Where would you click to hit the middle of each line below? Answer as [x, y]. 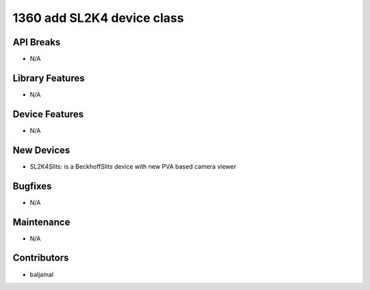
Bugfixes [32, 186]
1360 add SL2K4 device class [98, 18]
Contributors [41, 258]
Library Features [49, 78]
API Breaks [37, 42]
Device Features [48, 114]
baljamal [42, 274]
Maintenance [41, 222]
